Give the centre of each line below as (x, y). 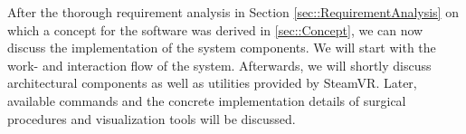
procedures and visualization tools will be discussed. (152, 118)
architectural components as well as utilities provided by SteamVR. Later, (212, 83)
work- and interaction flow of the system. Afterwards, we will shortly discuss (219, 65)
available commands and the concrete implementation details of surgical (207, 100)
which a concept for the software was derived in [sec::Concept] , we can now (215, 29)
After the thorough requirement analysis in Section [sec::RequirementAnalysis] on (233, 12)
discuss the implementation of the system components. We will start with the (222, 48)
